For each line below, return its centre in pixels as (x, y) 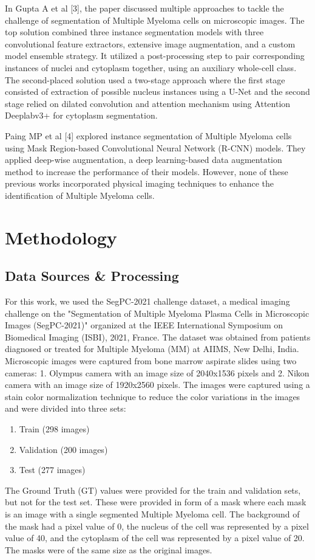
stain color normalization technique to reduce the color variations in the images (153, 396)
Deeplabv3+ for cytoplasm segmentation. (81, 115)
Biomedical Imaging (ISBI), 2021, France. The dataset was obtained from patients (158, 337)
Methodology (61, 237)
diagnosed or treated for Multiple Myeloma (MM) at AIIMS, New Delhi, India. (152, 349)
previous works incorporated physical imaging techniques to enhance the (140, 183)
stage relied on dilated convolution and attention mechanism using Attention (148, 103)
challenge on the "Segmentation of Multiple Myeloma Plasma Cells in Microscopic (157, 313)
